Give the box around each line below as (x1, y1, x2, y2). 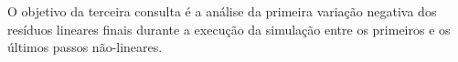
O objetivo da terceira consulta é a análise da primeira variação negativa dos (7, 2, 437, 20)
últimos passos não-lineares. (7, 37, 163, 57)
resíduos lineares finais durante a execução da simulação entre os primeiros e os (7, 19, 451, 38)
